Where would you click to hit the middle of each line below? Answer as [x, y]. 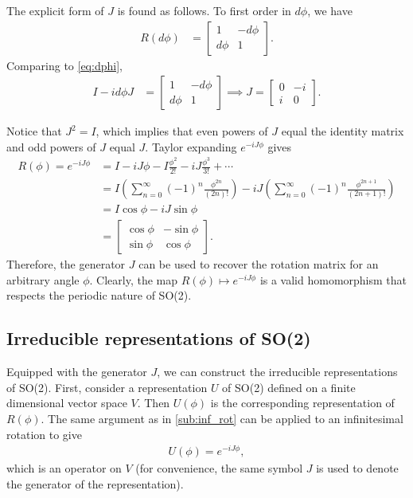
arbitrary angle [43, 279]
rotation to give [44, 434]
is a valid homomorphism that [333, 279]
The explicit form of [55, 10]
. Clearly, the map [134, 279]
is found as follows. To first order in [204, 10]
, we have [330, 10]
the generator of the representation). [95, 483]
